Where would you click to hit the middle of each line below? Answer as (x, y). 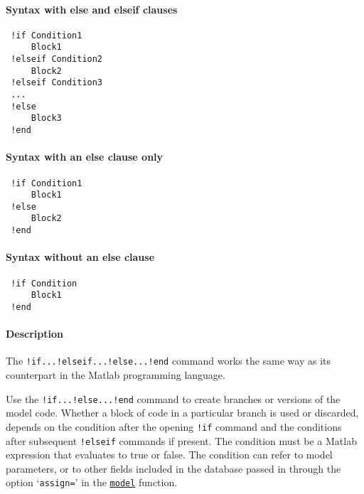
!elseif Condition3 (57, 83)
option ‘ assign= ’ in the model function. (92, 482)
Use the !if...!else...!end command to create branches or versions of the (173, 398)
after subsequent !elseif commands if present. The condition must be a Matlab (181, 440)
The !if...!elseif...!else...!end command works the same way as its (168, 361)
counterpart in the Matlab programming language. (116, 375)
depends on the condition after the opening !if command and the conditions (174, 426)
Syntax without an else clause (80, 257)
